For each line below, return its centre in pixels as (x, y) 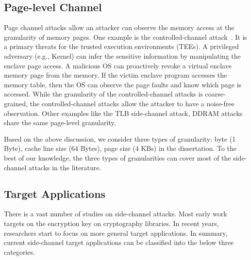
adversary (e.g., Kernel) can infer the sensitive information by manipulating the (122, 56)
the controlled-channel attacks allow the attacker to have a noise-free (132, 103)
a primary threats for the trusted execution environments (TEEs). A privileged (121, 46)
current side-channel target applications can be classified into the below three (119, 242)
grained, (16, 103)
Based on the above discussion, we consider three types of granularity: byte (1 (120, 138)
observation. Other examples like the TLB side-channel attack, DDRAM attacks (123, 113)
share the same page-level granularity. (60, 122)
